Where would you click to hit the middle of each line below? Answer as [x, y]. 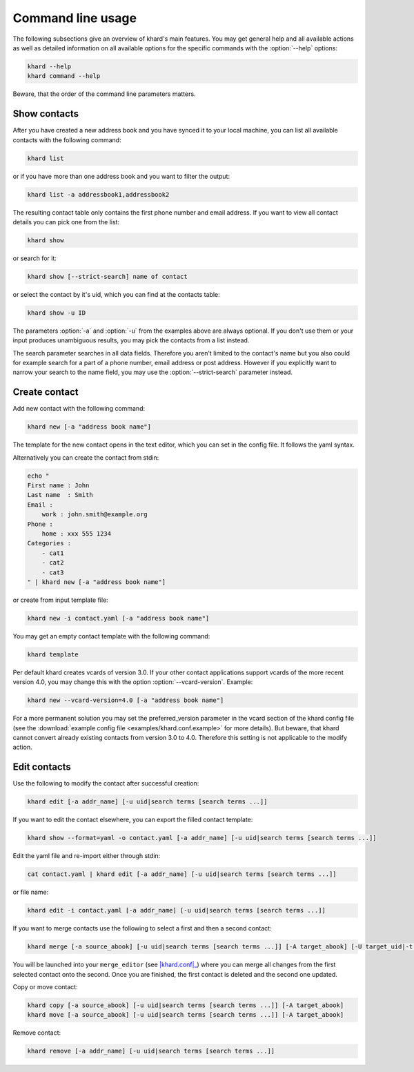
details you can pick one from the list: [66, 222]
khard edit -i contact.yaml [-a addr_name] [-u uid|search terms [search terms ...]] [176, 910]
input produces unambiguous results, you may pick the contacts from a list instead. [131, 340]
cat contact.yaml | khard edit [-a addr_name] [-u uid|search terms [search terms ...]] [182, 874]
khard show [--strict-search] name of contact [107, 276]
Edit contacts [42, 767]
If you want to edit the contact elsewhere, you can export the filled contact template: [133, 820]
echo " [38, 476]
